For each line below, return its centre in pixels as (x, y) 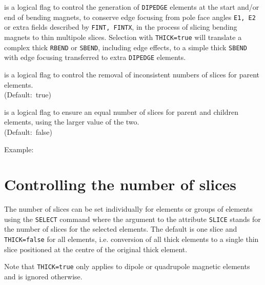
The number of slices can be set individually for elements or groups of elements (128, 209)
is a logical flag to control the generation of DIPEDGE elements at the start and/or (132, 7)
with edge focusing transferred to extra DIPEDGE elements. (95, 57)
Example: (19, 149)
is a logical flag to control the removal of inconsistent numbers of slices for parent (132, 74)
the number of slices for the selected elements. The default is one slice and (121, 229)
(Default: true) (28, 95)
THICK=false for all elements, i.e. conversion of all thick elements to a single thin (131, 239)
